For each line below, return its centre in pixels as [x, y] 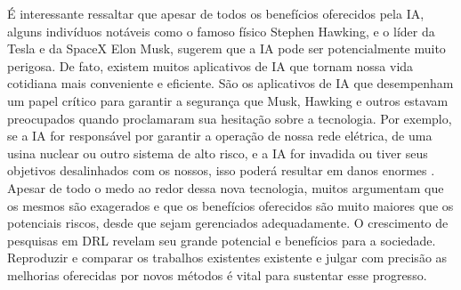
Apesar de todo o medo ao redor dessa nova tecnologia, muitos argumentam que [226, 187]
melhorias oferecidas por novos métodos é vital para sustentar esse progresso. [217, 274]
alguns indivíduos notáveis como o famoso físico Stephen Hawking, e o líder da [221, 31]
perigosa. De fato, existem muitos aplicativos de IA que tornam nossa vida [210, 65]
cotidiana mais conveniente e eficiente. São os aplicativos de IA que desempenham [230, 83]
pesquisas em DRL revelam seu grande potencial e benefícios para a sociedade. [222, 240]
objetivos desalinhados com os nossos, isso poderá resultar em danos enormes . [221, 170]
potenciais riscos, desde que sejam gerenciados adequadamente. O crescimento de [228, 223]
